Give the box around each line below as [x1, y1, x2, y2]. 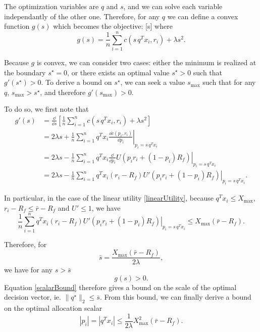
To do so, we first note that [4, 104, 89, 114]
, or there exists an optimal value [67, 67, 170, 77]
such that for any [202, 77, 256, 87]
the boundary [4, 67, 46, 77]
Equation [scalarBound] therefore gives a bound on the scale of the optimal [4, 281, 237, 292]
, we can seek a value [120, 77, 185, 87]
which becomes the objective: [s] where [53, 21, 173, 31]
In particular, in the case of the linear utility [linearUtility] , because [4, 193, 214, 203]
